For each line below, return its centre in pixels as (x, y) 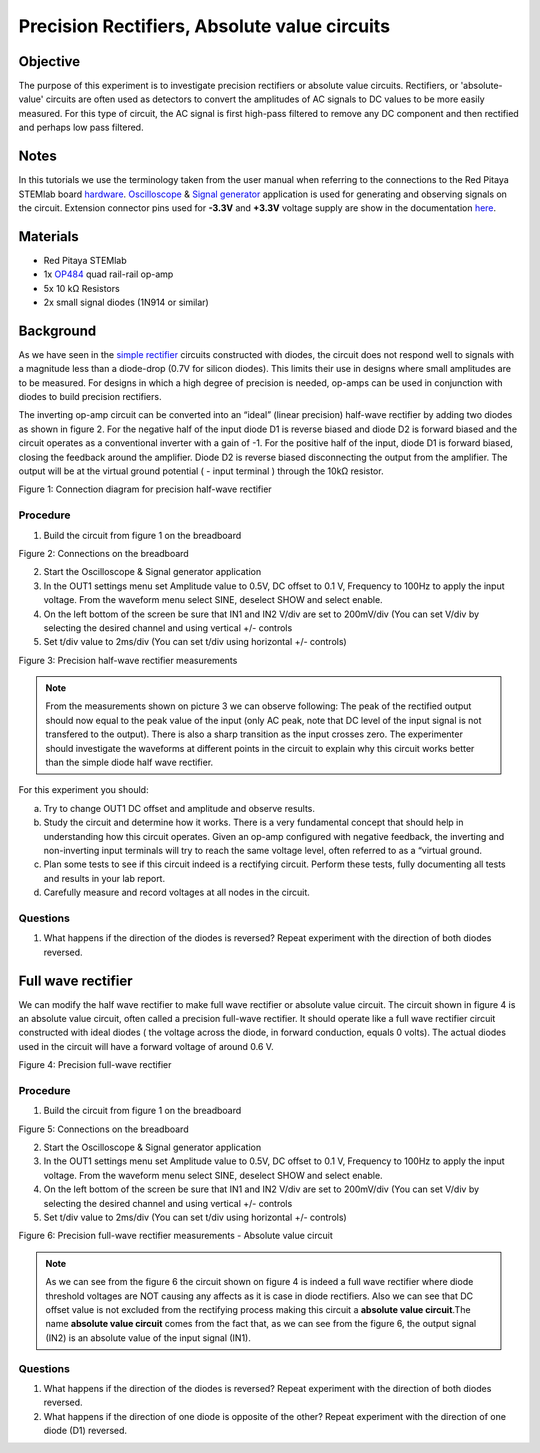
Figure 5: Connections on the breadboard (103, 1129)
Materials (48, 236)
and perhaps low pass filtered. (81, 127)
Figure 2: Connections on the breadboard (103, 553)
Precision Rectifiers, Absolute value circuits (204, 26)
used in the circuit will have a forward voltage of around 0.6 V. (146, 1046)
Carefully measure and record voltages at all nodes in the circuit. (176, 892)
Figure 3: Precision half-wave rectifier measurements (128, 660)
